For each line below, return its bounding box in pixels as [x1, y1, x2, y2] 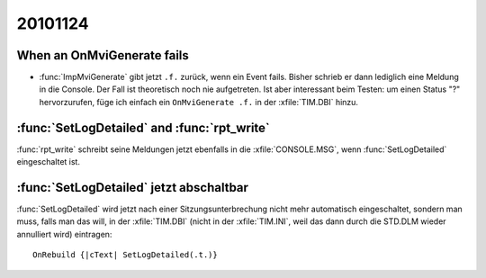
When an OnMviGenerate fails [16, 48, 189, 63]
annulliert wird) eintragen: [16, 229, 112, 239]
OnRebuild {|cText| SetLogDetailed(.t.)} [32, 250, 218, 260]
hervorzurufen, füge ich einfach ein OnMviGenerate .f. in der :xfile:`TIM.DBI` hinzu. [39, 96, 359, 107]
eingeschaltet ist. [16, 157, 81, 167]
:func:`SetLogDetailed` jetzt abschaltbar [16, 180, 249, 195]
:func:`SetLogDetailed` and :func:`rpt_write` [16, 120, 270, 135]
